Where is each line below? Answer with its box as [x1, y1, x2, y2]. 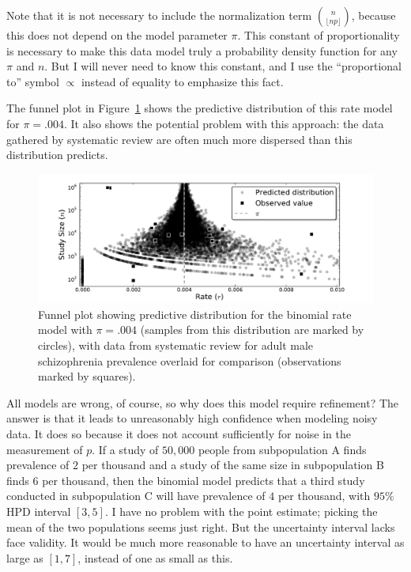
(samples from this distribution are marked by [140, 321, 364, 338]
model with [38, 321, 92, 338]
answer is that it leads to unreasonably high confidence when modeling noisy [6, 410, 378, 426]
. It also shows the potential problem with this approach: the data [63, 115, 384, 131]
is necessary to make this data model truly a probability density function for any [6, 42, 398, 59]
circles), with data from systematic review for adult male [38, 337, 314, 354]
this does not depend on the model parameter [6, 27, 228, 43]
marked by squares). [38, 368, 136, 384]
